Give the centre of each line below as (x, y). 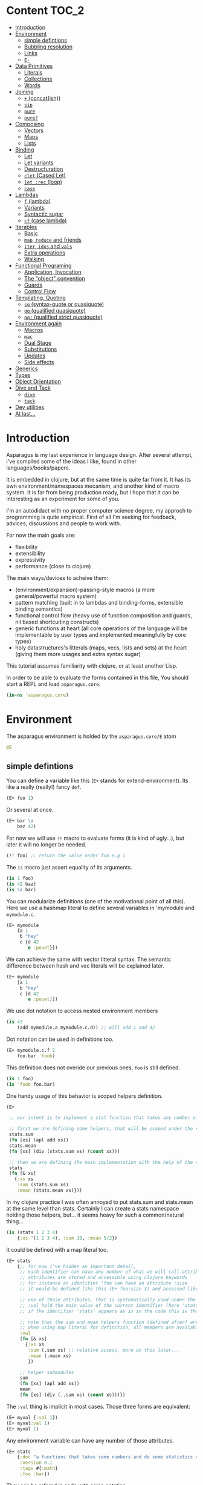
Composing (29, 124)
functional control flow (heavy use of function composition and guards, (103, 615)
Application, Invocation (53, 272)
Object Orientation (38, 381)
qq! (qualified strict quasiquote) (63, 317)
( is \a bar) (21, 889)
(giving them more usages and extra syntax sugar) (78, 654)
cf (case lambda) (45, 220)
